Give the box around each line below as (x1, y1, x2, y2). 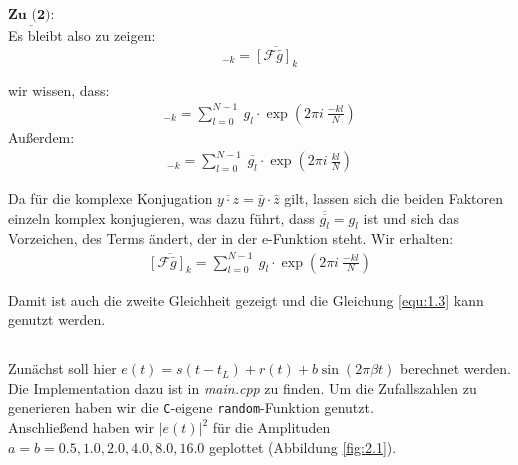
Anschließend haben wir (8, 417, 154, 438)
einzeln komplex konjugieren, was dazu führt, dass (8, 207, 315, 228)
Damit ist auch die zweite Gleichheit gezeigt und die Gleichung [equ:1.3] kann (8, 289, 484, 310)
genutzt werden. (8, 309, 106, 330)
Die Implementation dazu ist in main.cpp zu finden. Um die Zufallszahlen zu (8, 377, 477, 398)
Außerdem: (8, 126, 75, 147)
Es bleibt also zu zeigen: (8, 25, 156, 46)
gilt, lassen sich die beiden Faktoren (284, 188, 503, 209)
